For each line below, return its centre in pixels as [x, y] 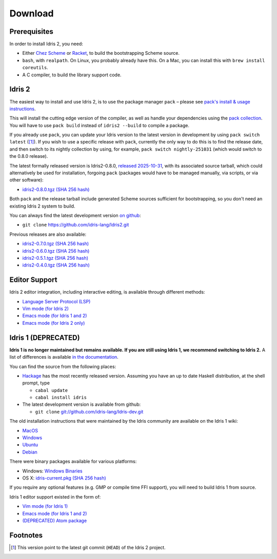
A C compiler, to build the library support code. [72, 75]
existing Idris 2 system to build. [42, 206]
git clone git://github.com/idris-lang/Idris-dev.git [89, 411]
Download [32, 13]
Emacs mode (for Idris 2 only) [54, 323]
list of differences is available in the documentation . [64, 357]
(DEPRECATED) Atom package [55, 521]
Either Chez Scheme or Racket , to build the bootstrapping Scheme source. [101, 53]
